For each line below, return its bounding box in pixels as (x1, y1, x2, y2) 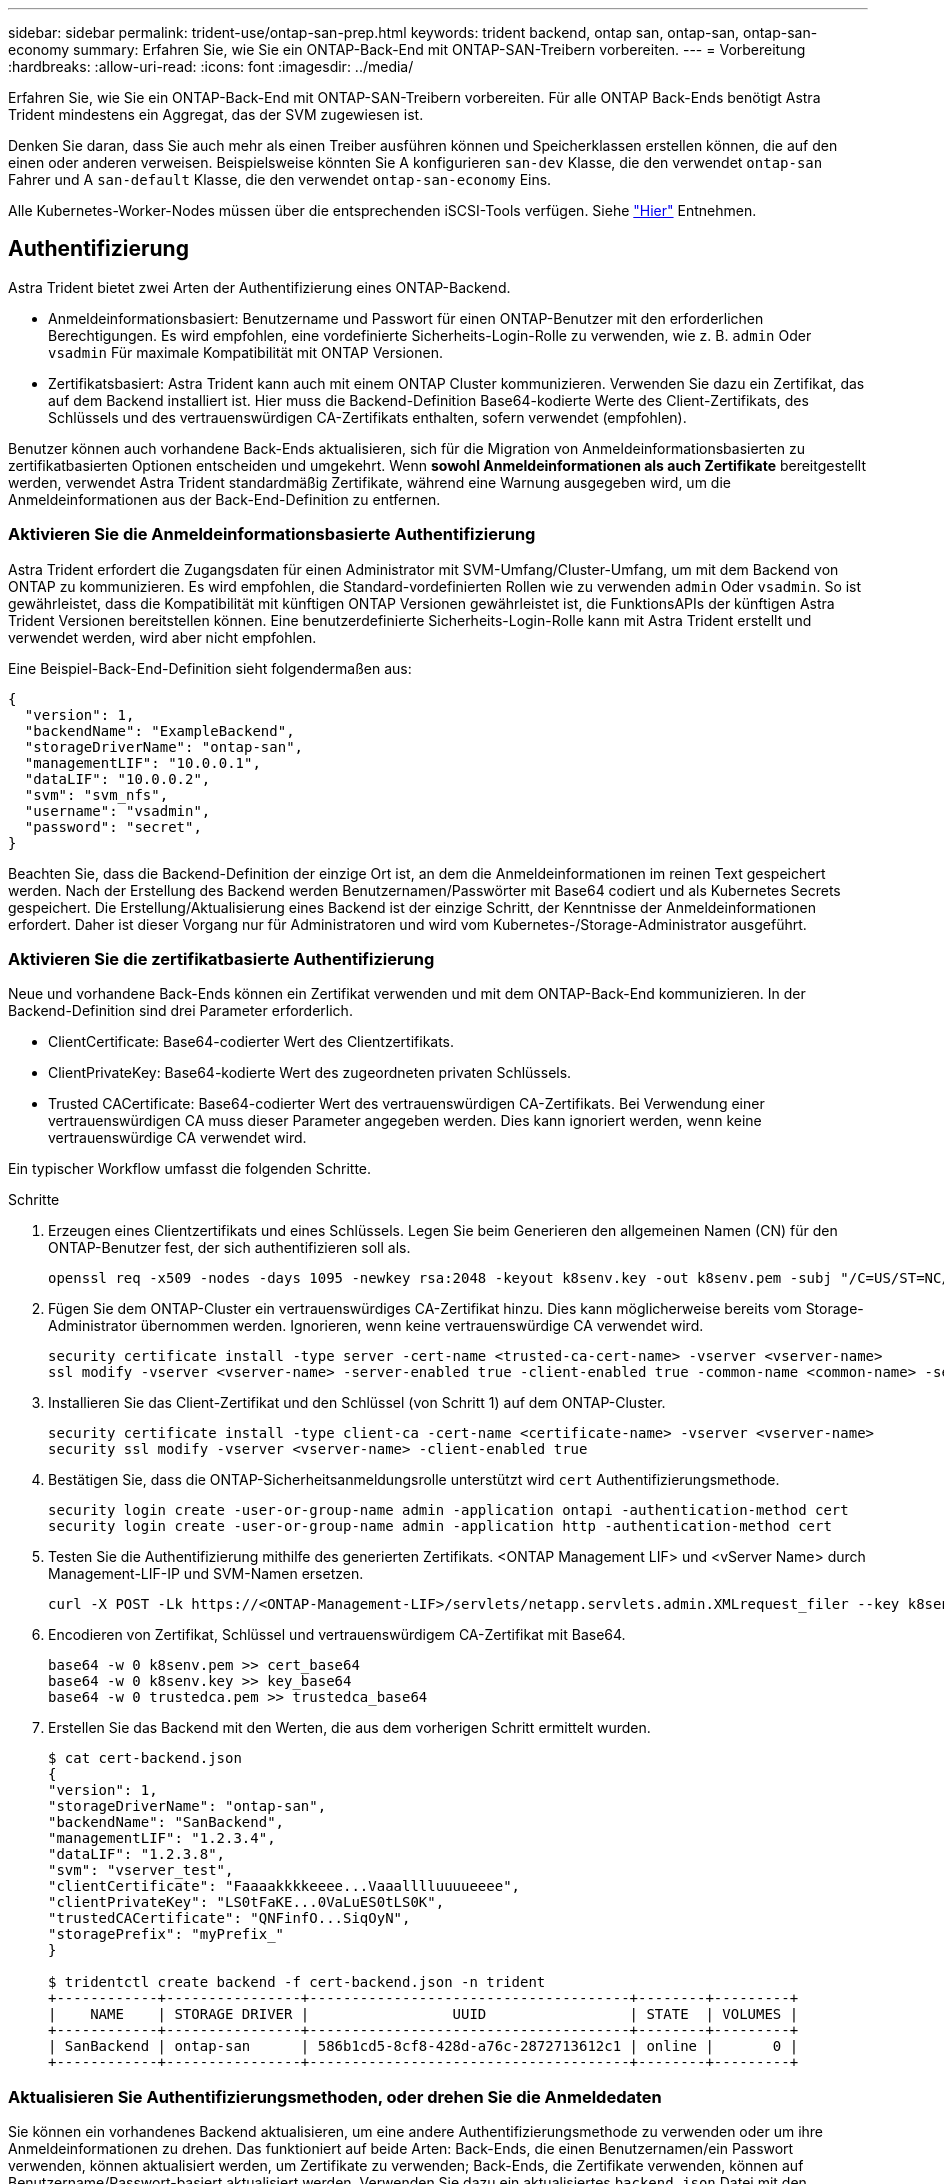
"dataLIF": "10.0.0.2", (24, 770, 211, 787)
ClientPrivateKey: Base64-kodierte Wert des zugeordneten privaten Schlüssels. (48, 1064, 572, 1082)
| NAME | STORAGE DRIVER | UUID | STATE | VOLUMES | (48, 2006, 799, 2023)
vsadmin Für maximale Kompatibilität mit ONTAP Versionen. (48, 343, 443, 361)
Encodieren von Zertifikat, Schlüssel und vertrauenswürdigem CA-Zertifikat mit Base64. (48, 1626, 626, 1644)
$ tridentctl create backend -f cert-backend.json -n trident (48, 1974, 546, 1991)
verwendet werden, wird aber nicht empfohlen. (8, 628, 317, 646)
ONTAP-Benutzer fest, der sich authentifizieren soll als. (48, 1239, 411, 1257)
